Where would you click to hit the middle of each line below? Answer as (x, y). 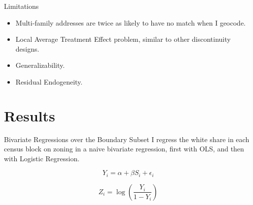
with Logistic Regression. (42, 158)
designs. (27, 48)
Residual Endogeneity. (49, 81)
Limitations (21, 6)
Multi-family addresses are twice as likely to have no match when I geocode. (131, 22)
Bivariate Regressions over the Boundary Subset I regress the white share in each (127, 139)
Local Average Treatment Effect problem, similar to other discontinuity (123, 39)
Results (30, 115)
